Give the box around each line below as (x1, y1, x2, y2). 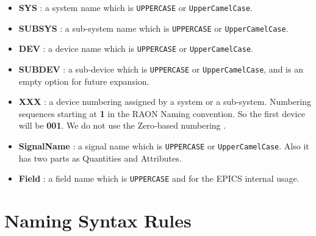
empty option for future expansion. (18, 74, 149, 87)
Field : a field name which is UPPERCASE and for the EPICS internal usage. (18, 172, 300, 185)
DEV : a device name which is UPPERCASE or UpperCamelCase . (18, 42, 254, 55)
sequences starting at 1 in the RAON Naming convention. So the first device (18, 107, 305, 120)
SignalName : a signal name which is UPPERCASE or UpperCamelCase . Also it (18, 140, 309, 152)
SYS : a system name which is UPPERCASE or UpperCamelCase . (18, 1, 253, 13)
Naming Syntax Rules (4, 208, 192, 233)
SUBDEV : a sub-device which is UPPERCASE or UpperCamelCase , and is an (18, 62, 303, 75)
